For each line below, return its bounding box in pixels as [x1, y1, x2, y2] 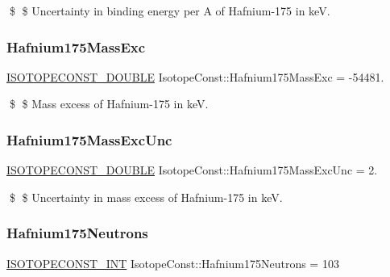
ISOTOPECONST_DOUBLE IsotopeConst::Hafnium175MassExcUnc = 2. [6, 162, 378, 178]
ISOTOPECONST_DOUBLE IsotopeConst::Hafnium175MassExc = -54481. [6, 68, 384, 85]
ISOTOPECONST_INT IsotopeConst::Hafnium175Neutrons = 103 [6, 254, 339, 271]
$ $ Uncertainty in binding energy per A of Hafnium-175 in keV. [9, 2, 330, 19]
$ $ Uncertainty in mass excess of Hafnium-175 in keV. [9, 188, 283, 205]
